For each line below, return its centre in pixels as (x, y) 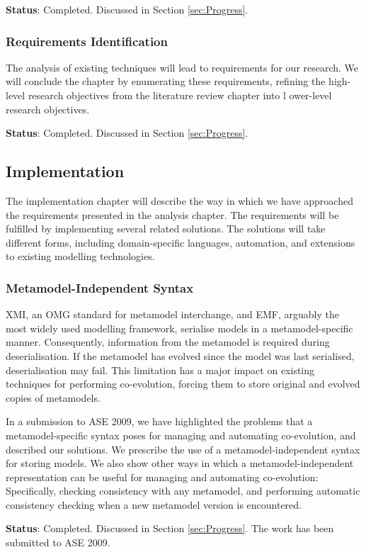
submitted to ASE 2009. (58, 542)
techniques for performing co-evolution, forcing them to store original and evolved (183, 384)
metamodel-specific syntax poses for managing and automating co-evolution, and (181, 435)
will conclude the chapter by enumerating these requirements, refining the (166, 81)
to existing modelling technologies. (80, 256)
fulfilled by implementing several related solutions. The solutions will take (166, 229)
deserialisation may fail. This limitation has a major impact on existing (160, 370)
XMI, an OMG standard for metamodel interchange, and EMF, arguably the (172, 314)
